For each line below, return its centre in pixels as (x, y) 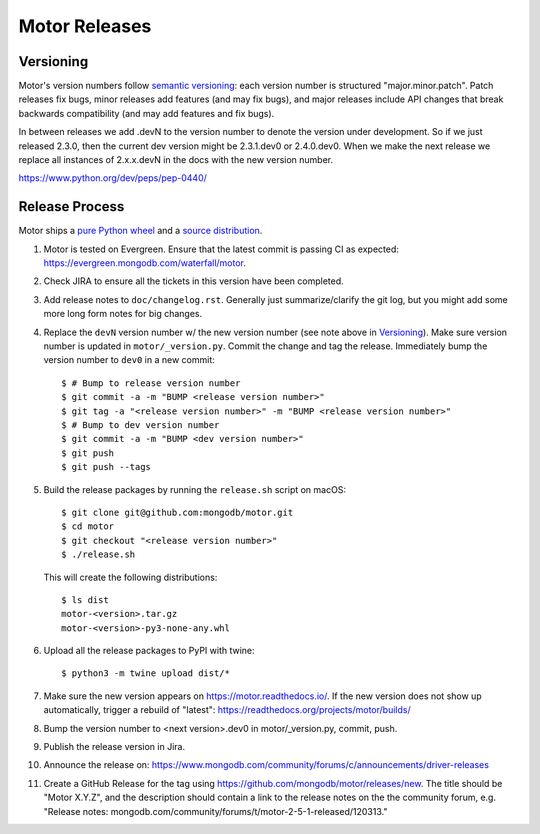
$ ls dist (85, 599)
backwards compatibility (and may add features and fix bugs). (146, 113)
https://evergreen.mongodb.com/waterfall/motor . (145, 263)
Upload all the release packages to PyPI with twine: (149, 651)
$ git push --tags (106, 467)
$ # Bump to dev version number (140, 425)
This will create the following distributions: (130, 577)
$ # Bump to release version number (151, 383)
